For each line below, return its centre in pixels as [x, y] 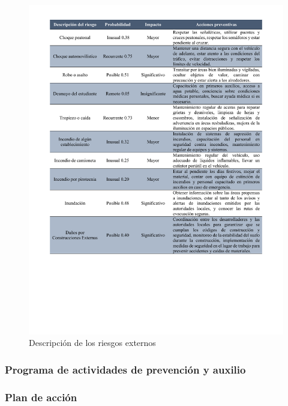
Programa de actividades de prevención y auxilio [125, 369]
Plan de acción [41, 397]
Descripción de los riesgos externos [92, 343]
